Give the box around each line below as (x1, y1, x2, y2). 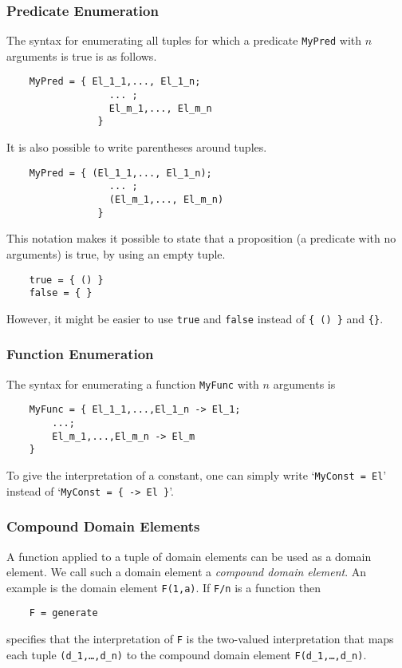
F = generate (29, 607, 98, 619)
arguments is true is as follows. (6, 47, 157, 64)
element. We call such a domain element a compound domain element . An (6, 563, 367, 580)
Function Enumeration (6, 344, 154, 364)
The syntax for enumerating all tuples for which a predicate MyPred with (6, 32, 362, 49)
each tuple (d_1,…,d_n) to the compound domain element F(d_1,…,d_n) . (6, 646, 367, 662)
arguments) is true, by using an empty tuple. (6, 245, 226, 262)
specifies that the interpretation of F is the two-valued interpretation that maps (6, 630, 394, 646)
